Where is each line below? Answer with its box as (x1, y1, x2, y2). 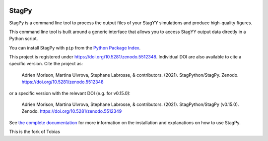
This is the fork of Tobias (9, 129, 61, 135)
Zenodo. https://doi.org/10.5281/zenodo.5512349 (21, 108, 122, 114)
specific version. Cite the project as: (9, 61, 83, 67)
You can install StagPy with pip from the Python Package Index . (9, 45, 141, 50)
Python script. (9, 36, 38, 42)
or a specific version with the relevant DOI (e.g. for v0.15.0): (9, 90, 131, 96)
